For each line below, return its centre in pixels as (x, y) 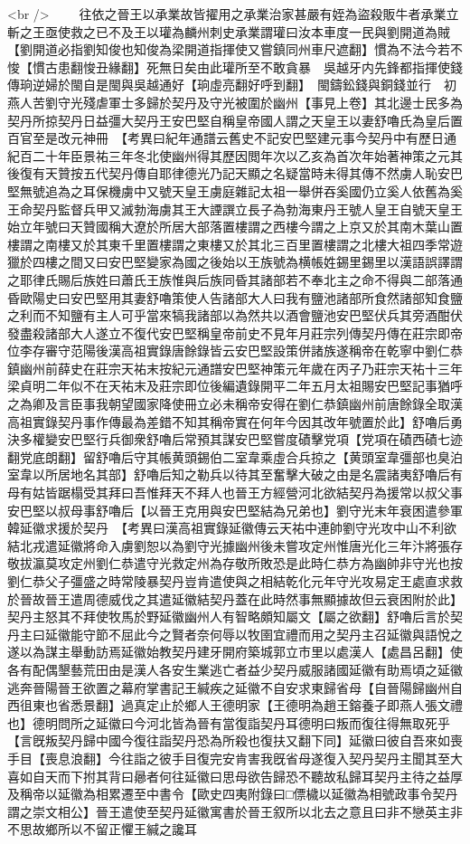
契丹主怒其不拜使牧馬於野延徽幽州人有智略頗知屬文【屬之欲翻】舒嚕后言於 (229, 616)
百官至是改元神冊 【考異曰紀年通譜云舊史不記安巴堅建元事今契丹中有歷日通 (232, 138)
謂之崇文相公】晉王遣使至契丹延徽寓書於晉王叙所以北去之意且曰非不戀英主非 (235, 811)
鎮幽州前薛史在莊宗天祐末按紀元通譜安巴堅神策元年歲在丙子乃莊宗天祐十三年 (235, 368)
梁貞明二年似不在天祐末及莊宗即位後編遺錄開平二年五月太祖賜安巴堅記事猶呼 (235, 386)
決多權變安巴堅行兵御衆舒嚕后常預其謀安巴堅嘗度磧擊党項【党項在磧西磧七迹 (235, 439)
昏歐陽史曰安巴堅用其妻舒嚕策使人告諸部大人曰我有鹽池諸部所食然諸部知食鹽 (235, 297)
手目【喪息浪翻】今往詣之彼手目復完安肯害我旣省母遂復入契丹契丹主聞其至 (229, 758)
